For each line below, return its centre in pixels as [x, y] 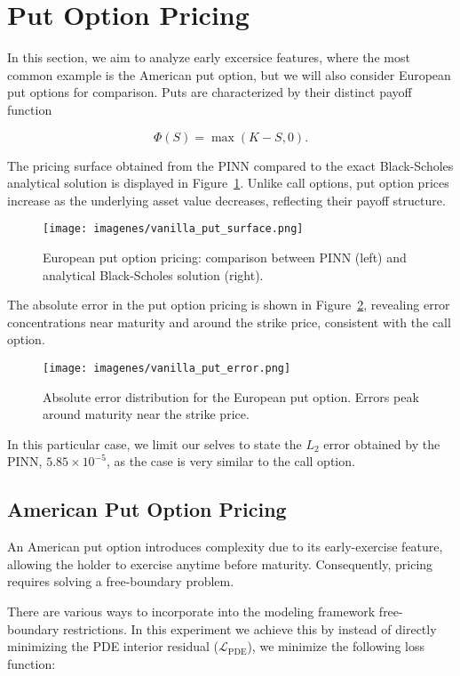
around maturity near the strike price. [146, 414]
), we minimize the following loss [336, 646]
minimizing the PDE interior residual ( [113, 646]
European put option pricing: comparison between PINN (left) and [225, 257]
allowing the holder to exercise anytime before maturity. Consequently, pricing [220, 563]
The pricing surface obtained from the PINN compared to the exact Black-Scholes [230, 165]
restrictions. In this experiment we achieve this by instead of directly [250, 628]
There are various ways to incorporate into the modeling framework [191, 611]
